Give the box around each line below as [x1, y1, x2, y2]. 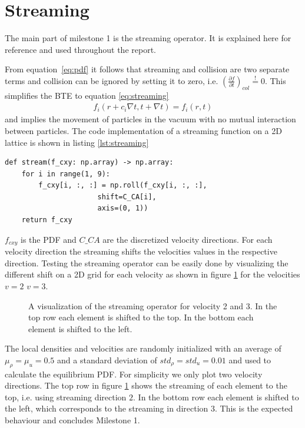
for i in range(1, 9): [21, 169, 110, 178]
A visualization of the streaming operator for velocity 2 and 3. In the [28, 299, 277, 312]
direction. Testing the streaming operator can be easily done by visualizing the [5, 256, 289, 269]
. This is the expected [215, 402, 293, 414]
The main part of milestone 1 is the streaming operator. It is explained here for [5, 32, 291, 44]
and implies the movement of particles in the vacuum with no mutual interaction [5, 113, 296, 125]
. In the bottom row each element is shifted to [133, 390, 299, 403]
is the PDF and [20, 233, 77, 245]
